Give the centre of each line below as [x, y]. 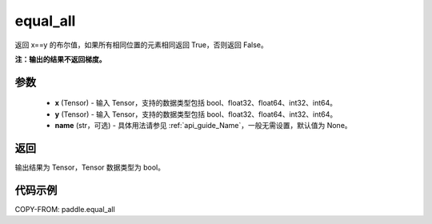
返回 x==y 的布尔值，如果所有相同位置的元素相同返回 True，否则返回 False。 [141, 45]
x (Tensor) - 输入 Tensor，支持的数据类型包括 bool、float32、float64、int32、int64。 [196, 103]
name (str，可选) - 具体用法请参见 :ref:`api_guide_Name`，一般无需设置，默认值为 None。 [203, 126]
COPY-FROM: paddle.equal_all [65, 209]
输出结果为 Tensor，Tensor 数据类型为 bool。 [90, 167]
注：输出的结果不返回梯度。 [60, 59]
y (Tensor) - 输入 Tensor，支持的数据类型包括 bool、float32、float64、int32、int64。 [196, 114]
